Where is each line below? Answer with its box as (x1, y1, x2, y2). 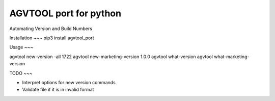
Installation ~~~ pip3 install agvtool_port (9, 35, 94, 41)
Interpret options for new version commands (22, 79, 116, 85)
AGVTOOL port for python (9, 8, 122, 19)
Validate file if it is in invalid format (22, 87, 94, 93)
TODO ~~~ (9, 70, 33, 76)
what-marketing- (214, 54, 250, 60)
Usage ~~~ (9, 44, 34, 50)
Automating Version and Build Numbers (9, 26, 93, 32)
